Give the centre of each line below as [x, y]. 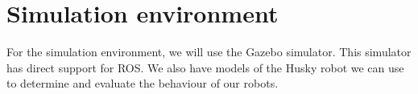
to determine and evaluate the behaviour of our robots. [143, 83]
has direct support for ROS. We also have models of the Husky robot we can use [205, 67]
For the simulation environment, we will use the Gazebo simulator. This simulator [209, 52]
